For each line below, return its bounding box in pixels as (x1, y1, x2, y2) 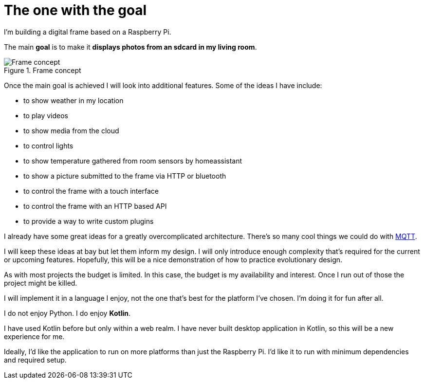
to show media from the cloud (23, 126, 119, 135)
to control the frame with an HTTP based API (23, 201, 167, 210)
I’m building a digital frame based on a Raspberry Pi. (4, 27, 171, 36)
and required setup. (4, 355, 67, 364)
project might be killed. (4, 278, 77, 287)
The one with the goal (4, 2, 147, 18)
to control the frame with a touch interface (23, 186, 159, 195)
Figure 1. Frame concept (4, 66, 81, 74)
